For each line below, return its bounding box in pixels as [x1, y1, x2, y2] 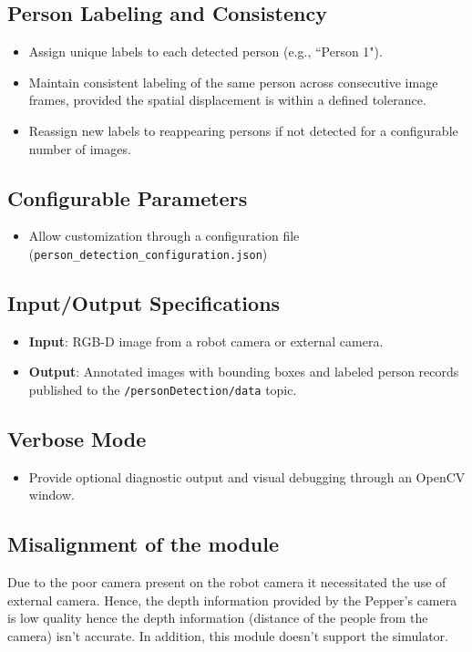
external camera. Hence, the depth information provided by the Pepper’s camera [7, 590, 457, 609]
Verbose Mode [7, 425, 147, 453]
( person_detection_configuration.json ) [28, 243, 268, 263]
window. [28, 485, 75, 504]
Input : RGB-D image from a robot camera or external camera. [28, 331, 384, 350]
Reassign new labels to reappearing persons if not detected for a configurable [28, 120, 458, 140]
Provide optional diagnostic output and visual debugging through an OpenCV [28, 467, 466, 486]
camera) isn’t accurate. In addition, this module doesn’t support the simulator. [7, 626, 448, 646]
